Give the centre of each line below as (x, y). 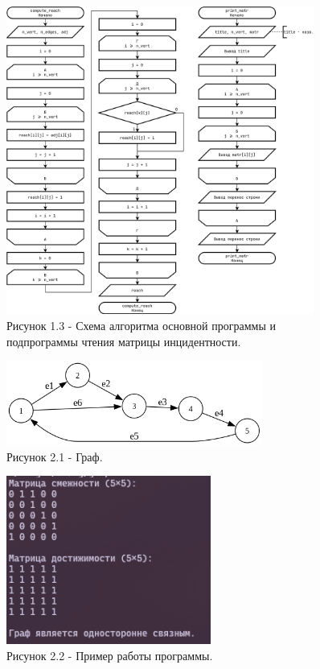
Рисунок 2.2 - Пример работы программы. (110, 655)
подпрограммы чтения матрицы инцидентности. (124, 341)
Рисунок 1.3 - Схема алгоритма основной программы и (141, 325)
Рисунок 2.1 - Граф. (55, 456)
